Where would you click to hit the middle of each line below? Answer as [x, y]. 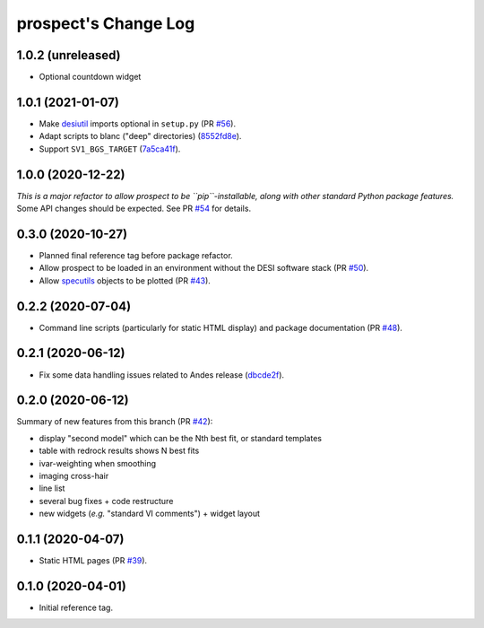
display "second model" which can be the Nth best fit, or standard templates [181, 438]
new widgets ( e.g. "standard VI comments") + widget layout [149, 514]
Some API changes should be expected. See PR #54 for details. [134, 209]
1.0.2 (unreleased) [69, 55]
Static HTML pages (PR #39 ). [93, 561]
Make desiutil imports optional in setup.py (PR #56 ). [138, 123]
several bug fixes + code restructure [106, 501]
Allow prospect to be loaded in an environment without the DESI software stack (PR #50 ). [204, 268]
